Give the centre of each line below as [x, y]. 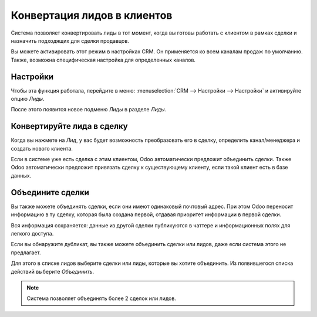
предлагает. [26, 253]
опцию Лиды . [28, 99]
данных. [21, 175]
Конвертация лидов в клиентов [92, 15]
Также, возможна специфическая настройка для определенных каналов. [103, 60]
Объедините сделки [50, 192]
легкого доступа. [32, 233]
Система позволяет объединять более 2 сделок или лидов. [101, 298]
